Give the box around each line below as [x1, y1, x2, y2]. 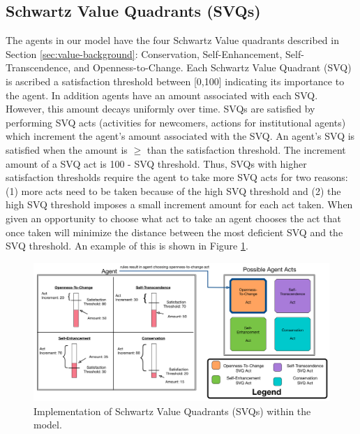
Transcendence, [6, 60, 71, 75]
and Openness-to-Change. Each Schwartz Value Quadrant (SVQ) [73, 60, 352, 75]
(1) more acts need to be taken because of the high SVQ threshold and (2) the [6, 183, 341, 198]
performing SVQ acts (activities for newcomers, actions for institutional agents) [6, 115, 346, 129]
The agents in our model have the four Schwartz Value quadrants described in [6, 33, 339, 48]
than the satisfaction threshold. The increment [147, 142, 346, 157]
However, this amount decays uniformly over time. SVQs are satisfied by [6, 101, 315, 116]
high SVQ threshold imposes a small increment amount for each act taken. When [6, 197, 353, 212]
